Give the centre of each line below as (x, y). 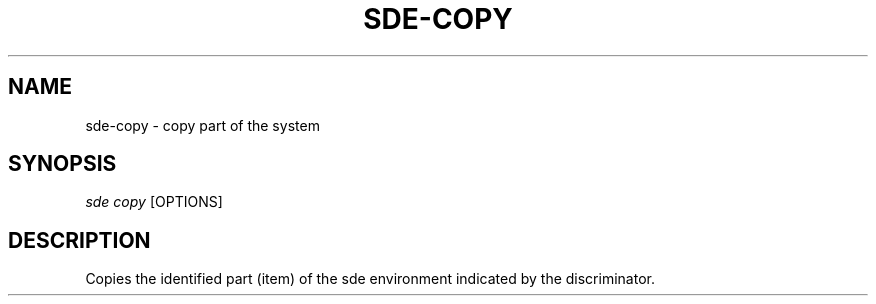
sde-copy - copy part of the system (202, 125)
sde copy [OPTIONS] (154, 202)
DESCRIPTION (79, 240)
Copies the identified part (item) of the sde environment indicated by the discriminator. (370, 279)
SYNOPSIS (62, 164)
